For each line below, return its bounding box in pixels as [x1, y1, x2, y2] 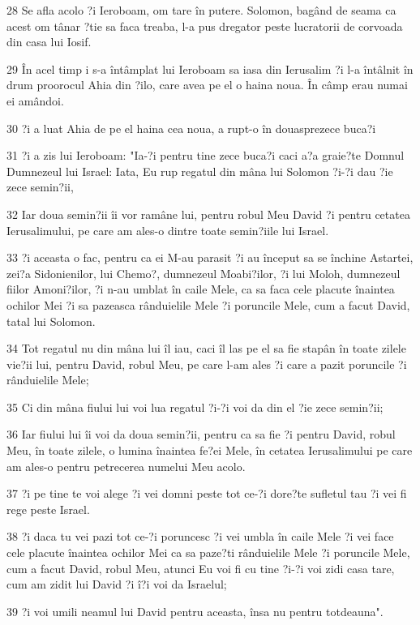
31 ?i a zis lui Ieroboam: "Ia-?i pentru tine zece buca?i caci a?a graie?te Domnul [6, 147, 405, 164]
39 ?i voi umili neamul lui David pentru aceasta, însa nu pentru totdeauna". [6, 602, 384, 619]
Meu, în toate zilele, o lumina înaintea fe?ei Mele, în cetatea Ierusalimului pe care [6, 442, 413, 459]
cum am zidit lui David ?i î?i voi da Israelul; [6, 576, 227, 593]
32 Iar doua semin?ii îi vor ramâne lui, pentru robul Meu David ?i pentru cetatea [6, 205, 410, 222]
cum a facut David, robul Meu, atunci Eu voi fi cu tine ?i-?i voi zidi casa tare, [6, 559, 395, 576]
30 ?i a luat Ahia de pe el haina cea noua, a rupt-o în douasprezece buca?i [6, 119, 376, 136]
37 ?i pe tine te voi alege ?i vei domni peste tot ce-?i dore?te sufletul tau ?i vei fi [6, 485, 407, 502]
